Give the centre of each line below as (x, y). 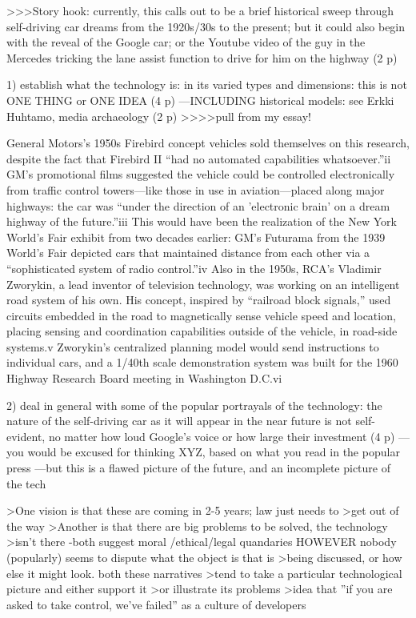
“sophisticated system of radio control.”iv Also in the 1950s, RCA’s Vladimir (194, 268)
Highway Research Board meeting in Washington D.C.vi (144, 378)
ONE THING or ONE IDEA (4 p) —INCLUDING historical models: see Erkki (200, 100)
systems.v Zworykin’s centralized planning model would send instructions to (193, 346)
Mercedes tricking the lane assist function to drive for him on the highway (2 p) (202, 57)
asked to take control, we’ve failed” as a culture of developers (156, 604)
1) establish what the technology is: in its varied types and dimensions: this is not (207, 84)
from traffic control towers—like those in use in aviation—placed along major (196, 189)
